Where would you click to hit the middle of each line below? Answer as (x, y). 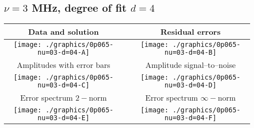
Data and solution (63, 32)
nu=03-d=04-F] (190, 118)
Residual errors (190, 32)
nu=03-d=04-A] (63, 53)
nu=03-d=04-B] (190, 53)
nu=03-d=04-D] (190, 85)
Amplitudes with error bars (63, 65)
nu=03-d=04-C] (63, 85)
